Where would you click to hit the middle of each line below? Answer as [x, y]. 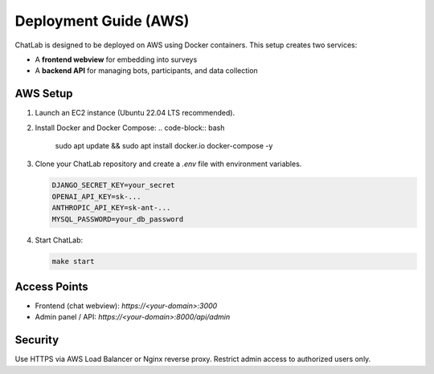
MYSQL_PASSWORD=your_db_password [118, 219]
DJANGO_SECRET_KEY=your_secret [114, 185]
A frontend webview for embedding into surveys [116, 59]
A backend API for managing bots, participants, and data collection [147, 71]
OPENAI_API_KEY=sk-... [96, 196]
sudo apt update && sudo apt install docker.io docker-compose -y [164, 146]
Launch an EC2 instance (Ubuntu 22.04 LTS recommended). [135, 113]
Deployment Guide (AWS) [102, 21]
